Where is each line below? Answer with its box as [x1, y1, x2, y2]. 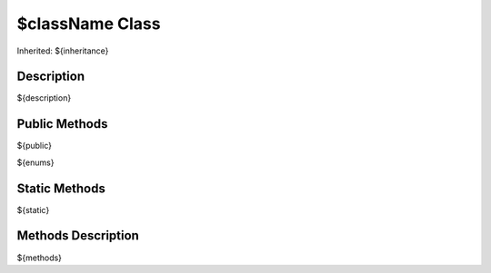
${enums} [16, 157, 55, 168]
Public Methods [16, 116, 108, 132]
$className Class [16, 14, 161, 34]
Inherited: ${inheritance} [16, 45, 109, 56]
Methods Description [16, 228, 140, 244]
